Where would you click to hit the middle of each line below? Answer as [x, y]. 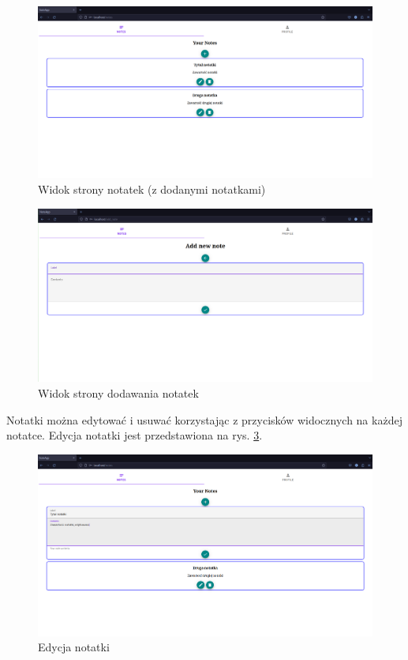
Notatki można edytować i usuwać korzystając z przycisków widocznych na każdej [204, 419]
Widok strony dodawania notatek [118, 393]
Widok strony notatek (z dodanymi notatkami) [152, 189]
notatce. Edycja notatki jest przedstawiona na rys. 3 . [135, 435]
